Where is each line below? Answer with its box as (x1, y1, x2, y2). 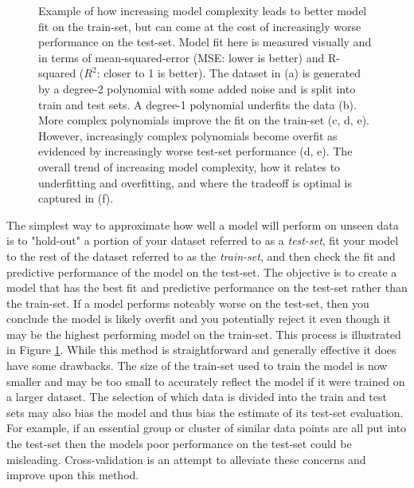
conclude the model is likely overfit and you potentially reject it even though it (6, 310, 391, 327)
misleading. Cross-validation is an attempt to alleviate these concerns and (6, 451, 366, 467)
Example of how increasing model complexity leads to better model (38, 2, 367, 18)
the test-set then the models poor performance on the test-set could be (6, 435, 352, 452)
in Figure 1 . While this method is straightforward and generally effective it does (6, 341, 396, 358)
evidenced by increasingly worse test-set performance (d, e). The (38, 143, 353, 159)
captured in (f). (38, 190, 114, 207)
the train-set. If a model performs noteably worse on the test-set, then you (6, 294, 369, 311)
